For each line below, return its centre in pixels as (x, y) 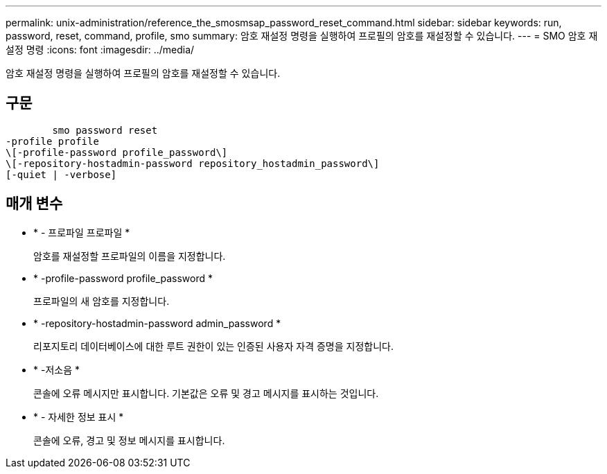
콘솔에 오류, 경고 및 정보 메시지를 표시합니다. (129, 440)
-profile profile (52, 141)
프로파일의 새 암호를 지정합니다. (102, 301)
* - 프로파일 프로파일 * (82, 232)
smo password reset (105, 130)
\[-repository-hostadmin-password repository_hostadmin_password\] (193, 163)
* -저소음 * (56, 369)
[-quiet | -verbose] (61, 174)
